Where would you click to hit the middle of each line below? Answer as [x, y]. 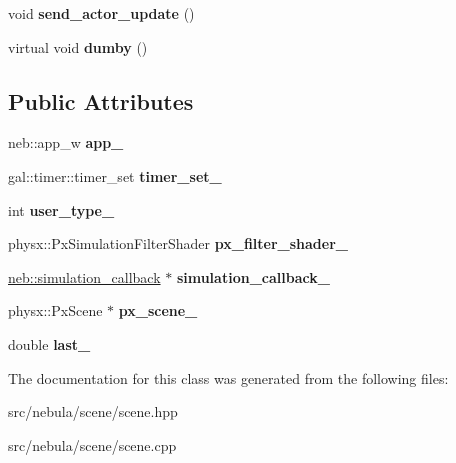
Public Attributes [101, 100]
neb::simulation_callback [84, 276]
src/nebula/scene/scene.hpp [93, 411]
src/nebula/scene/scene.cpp [92, 444]
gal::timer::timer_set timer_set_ [115, 175]
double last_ [49, 343]
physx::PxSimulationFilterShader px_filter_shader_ [178, 243]
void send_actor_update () [101, 13]
